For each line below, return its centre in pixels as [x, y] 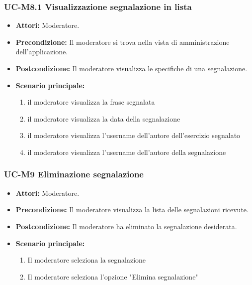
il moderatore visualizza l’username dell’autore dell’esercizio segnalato [134, 135]
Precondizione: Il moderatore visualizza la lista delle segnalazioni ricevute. [132, 210]
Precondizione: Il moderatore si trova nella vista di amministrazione [123, 42]
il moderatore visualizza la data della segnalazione [104, 118]
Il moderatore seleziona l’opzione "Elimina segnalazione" [113, 276]
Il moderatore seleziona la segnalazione [87, 260]
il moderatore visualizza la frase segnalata [91, 102]
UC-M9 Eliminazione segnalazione [74, 174]
